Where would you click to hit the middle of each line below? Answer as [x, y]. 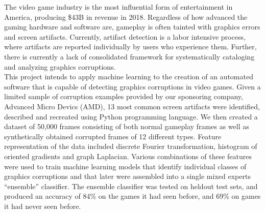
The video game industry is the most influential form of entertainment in [118, 7]
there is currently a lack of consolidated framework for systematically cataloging [129, 56]
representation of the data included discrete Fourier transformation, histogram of [131, 146]
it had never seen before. [43, 206]
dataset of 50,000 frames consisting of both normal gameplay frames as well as [127, 126]
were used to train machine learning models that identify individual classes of [125, 166]
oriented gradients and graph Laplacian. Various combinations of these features [128, 156]
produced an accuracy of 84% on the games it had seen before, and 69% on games [132, 196]
